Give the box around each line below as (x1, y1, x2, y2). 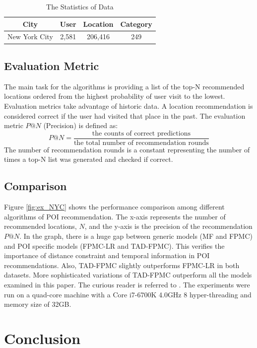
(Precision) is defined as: (43, 120, 118, 131)
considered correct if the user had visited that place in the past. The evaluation (4, 110, 246, 121)
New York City (7, 31, 53, 42)
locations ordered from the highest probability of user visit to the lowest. (4, 91, 225, 101)
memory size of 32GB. (4, 299, 71, 309)
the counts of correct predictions (92, 130, 191, 137)
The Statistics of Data (46, 1, 114, 11)
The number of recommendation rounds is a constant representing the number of (4, 144, 250, 154)
